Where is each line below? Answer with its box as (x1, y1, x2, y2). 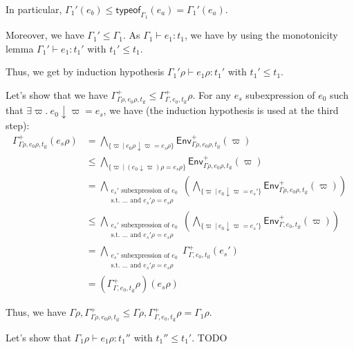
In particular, (6, 2, 62, 16)
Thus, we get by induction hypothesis (6, 64, 165, 79)
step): (6, 118, 30, 133)
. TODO (192, 330, 227, 344)
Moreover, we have (6, 28, 84, 42)
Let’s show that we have (6, 87, 108, 102)
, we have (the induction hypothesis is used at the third (103, 103, 339, 117)
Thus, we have (6, 305, 66, 319)
